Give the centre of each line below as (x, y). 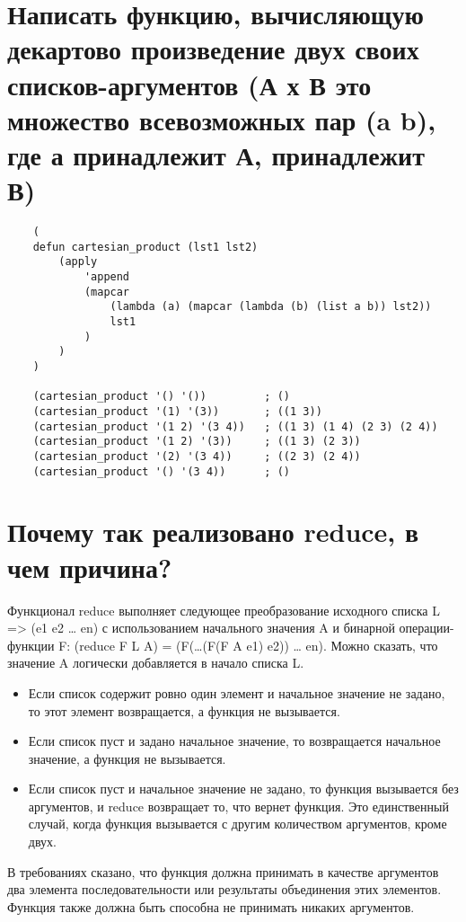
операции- (426, 628)
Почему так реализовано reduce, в (213, 532)
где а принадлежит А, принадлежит (216, 154)
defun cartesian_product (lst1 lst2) (145, 247)
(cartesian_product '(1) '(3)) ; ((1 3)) (177, 411)
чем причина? (90, 567)
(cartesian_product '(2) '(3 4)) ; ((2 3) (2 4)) (197, 456)
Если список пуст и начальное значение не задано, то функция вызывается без (243, 789)
